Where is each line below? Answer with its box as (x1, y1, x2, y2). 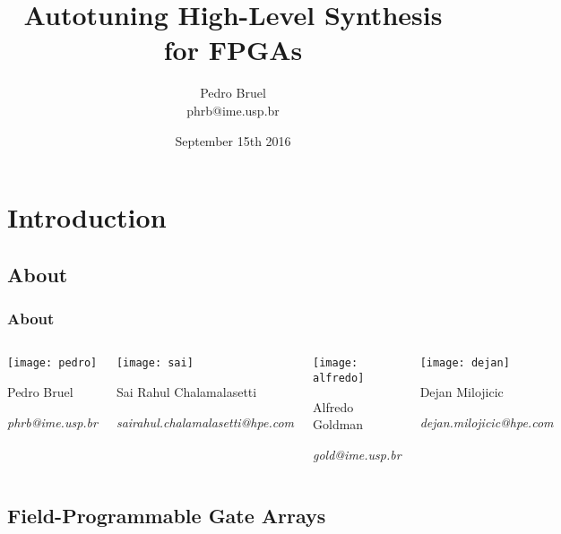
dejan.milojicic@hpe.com (419, 412, 554, 431)
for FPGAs (163, 31, 303, 68)
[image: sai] (116, 357, 194, 370)
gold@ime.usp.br (313, 444, 401, 463)
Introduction (7, 199, 167, 236)
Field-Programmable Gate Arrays (7, 501, 326, 529)
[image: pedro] (7, 357, 98, 370)
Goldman (313, 415, 364, 434)
